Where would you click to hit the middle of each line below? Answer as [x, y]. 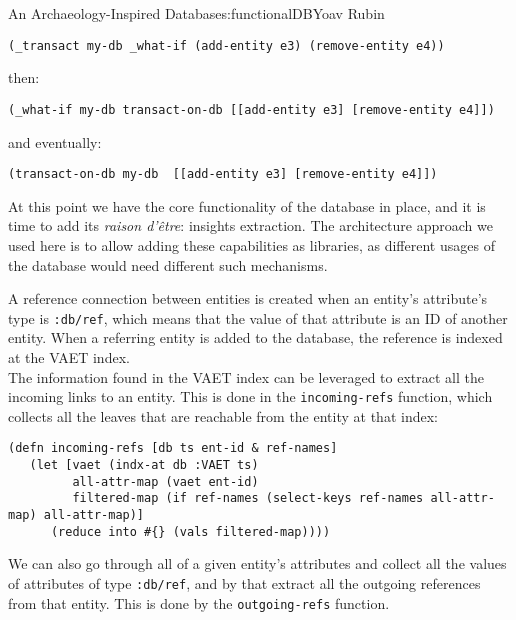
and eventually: [55, 141]
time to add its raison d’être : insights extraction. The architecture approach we [250, 225]
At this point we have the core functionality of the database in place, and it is [247, 205]
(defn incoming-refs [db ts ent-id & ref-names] [173, 448]
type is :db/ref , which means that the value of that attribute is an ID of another [258, 317]
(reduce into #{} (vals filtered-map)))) [190, 531]
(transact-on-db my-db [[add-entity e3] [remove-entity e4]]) [223, 174]
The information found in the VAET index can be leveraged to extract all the [246, 376]
